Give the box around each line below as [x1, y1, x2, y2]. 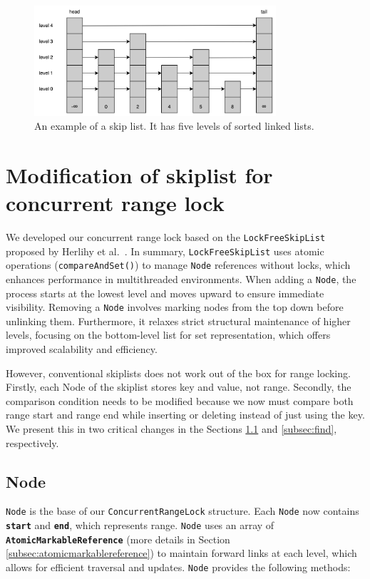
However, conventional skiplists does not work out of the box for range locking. [6, 365, 351, 380]
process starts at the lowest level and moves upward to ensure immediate [6, 285, 324, 300]
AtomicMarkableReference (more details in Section [6, 531, 230, 546]
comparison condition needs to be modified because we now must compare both [6, 393, 354, 408]
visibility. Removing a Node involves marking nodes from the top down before [6, 299, 344, 314]
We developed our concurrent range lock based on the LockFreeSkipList [6, 230, 326, 244]
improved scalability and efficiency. [6, 342, 158, 357]
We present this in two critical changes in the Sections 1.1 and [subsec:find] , [6, 421, 337, 436]
